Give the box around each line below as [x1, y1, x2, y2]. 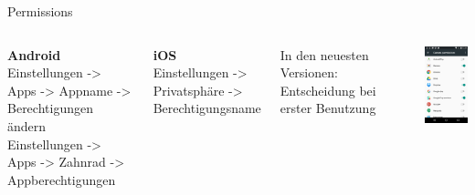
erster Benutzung [280, 98, 376, 118]
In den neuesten [280, 45, 369, 64]
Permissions [7, 2, 73, 20]
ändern [7, 116, 47, 135]
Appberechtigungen [7, 169, 116, 189]
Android [7, 45, 61, 64]
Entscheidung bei [280, 80, 376, 99]
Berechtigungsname [153, 98, 261, 118]
